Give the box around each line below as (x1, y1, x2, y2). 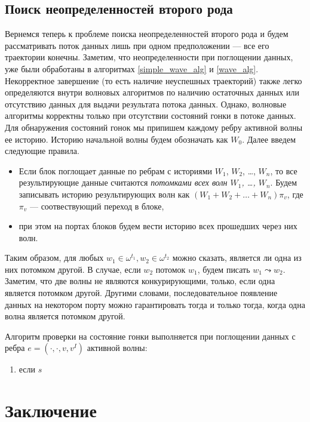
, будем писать (197, 263, 250, 275)
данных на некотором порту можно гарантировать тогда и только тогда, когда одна (5, 298, 305, 310)
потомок (155, 263, 186, 275)
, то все (270, 164, 297, 177)
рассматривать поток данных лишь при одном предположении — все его (5, 39, 269, 51)
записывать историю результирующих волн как (19, 187, 190, 200)
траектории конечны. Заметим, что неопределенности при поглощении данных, (5, 51, 293, 63)
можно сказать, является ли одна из (172, 251, 302, 264)
